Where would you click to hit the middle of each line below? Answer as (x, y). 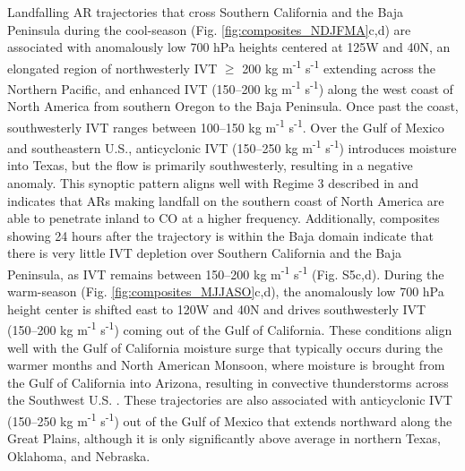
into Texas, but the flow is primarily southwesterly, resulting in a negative (210, 165)
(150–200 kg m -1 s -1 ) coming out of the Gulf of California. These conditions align (230, 329)
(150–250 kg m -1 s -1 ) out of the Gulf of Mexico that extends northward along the (230, 420)
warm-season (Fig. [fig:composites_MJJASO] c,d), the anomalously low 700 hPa (226, 291)
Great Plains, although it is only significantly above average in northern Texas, (224, 438)
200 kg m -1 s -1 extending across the (339, 66)
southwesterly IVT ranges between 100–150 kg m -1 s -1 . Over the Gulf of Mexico (226, 125)
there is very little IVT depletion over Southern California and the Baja (204, 253)
